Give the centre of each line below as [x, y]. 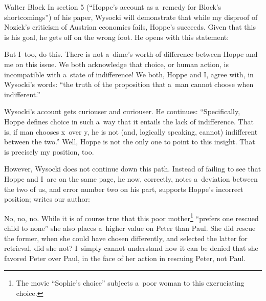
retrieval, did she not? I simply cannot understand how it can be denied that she [131, 248]
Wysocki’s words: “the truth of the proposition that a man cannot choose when [129, 84]
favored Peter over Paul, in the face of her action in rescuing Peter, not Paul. [125, 258]
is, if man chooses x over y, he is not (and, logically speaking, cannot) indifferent [131, 131]
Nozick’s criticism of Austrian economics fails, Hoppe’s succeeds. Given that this [130, 27]
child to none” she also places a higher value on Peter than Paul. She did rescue [130, 228]
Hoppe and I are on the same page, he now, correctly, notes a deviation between [131, 178]
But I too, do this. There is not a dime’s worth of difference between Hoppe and [131, 54]
